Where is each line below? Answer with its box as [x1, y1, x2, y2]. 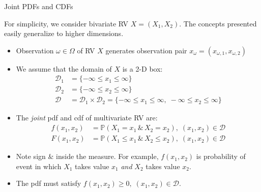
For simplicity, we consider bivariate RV [4, 18, 129, 28]
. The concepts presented [179, 18, 257, 28]
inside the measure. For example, [56, 151, 159, 162]
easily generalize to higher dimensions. [4, 28, 124, 39]
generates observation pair [105, 45, 187, 55]
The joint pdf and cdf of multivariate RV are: [16, 112, 158, 123]
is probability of [196, 151, 246, 162]
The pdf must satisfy [16, 178, 81, 188]
